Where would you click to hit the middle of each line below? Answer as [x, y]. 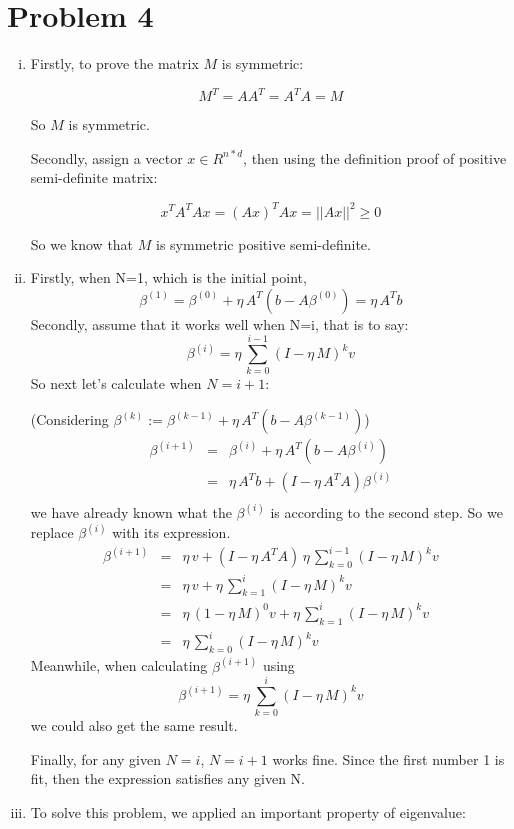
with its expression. [171, 532]
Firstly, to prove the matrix [114, 63]
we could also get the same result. [134, 725]
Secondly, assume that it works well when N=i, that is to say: [219, 323]
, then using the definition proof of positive [375, 157]
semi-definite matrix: [94, 177]
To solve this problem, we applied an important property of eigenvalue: [248, 812]
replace [52, 532]
